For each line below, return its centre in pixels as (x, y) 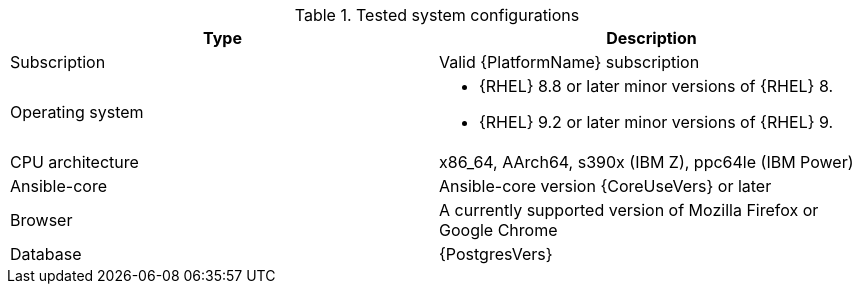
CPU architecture (74, 162)
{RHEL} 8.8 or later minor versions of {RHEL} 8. (656, 86)
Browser (41, 220)
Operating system (77, 112)
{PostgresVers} (496, 254)
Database (46, 254)
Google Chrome (498, 230)
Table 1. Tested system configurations (437, 15)
